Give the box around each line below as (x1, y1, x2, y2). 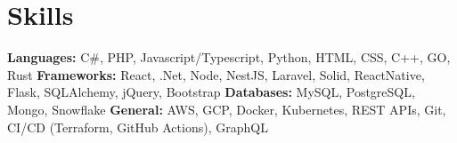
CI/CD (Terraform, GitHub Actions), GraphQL (7, 117, 268, 136)
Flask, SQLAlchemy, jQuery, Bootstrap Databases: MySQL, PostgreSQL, (7, 83, 415, 101)
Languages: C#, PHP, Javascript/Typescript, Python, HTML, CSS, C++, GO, (7, 48, 451, 67)
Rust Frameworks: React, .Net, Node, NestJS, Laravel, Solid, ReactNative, (7, 65, 425, 83)
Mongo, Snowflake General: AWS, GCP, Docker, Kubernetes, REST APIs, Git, (7, 99, 446, 118)
